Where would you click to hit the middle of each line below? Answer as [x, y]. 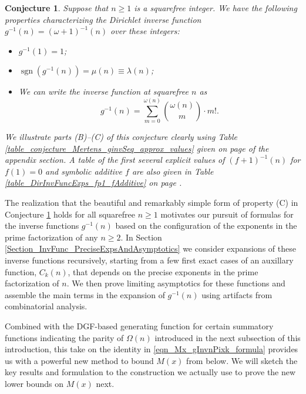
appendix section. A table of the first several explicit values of [115, 160]
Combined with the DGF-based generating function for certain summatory [139, 326]
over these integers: [145, 31]
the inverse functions [42, 226]
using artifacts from [237, 294]
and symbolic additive [84, 171]
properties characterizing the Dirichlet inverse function [103, 19]
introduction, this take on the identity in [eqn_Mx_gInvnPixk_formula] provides [152, 349]
